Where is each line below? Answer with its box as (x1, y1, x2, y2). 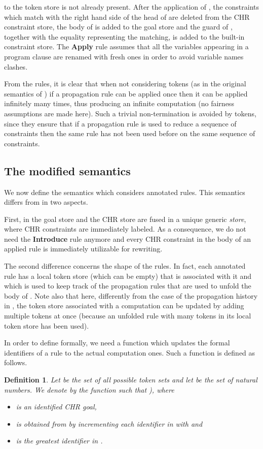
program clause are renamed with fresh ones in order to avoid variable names (4, 51, 244, 61)
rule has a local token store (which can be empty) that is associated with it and (4, 270, 252, 281)
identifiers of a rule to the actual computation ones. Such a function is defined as (4, 347, 255, 358)
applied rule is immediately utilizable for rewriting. (4, 243, 163, 254)
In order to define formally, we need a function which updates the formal (4, 337, 230, 348)
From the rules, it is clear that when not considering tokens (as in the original (4, 78, 246, 89)
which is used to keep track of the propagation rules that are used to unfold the (4, 280, 251, 291)
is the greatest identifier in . (16, 435, 103, 446)
